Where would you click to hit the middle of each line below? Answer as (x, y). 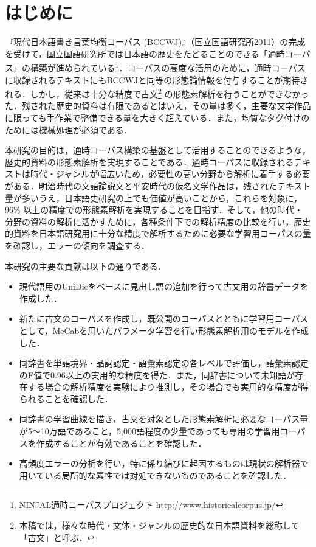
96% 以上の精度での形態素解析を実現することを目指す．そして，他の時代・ (154, 210)
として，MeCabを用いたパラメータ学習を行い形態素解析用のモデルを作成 (164, 330)
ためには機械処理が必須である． (69, 129)
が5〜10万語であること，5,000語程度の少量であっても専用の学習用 (149, 431)
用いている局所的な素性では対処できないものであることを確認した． (155, 475)
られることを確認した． (66, 398)
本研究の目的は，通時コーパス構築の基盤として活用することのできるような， (158, 150)
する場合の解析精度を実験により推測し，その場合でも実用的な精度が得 (168, 387)
